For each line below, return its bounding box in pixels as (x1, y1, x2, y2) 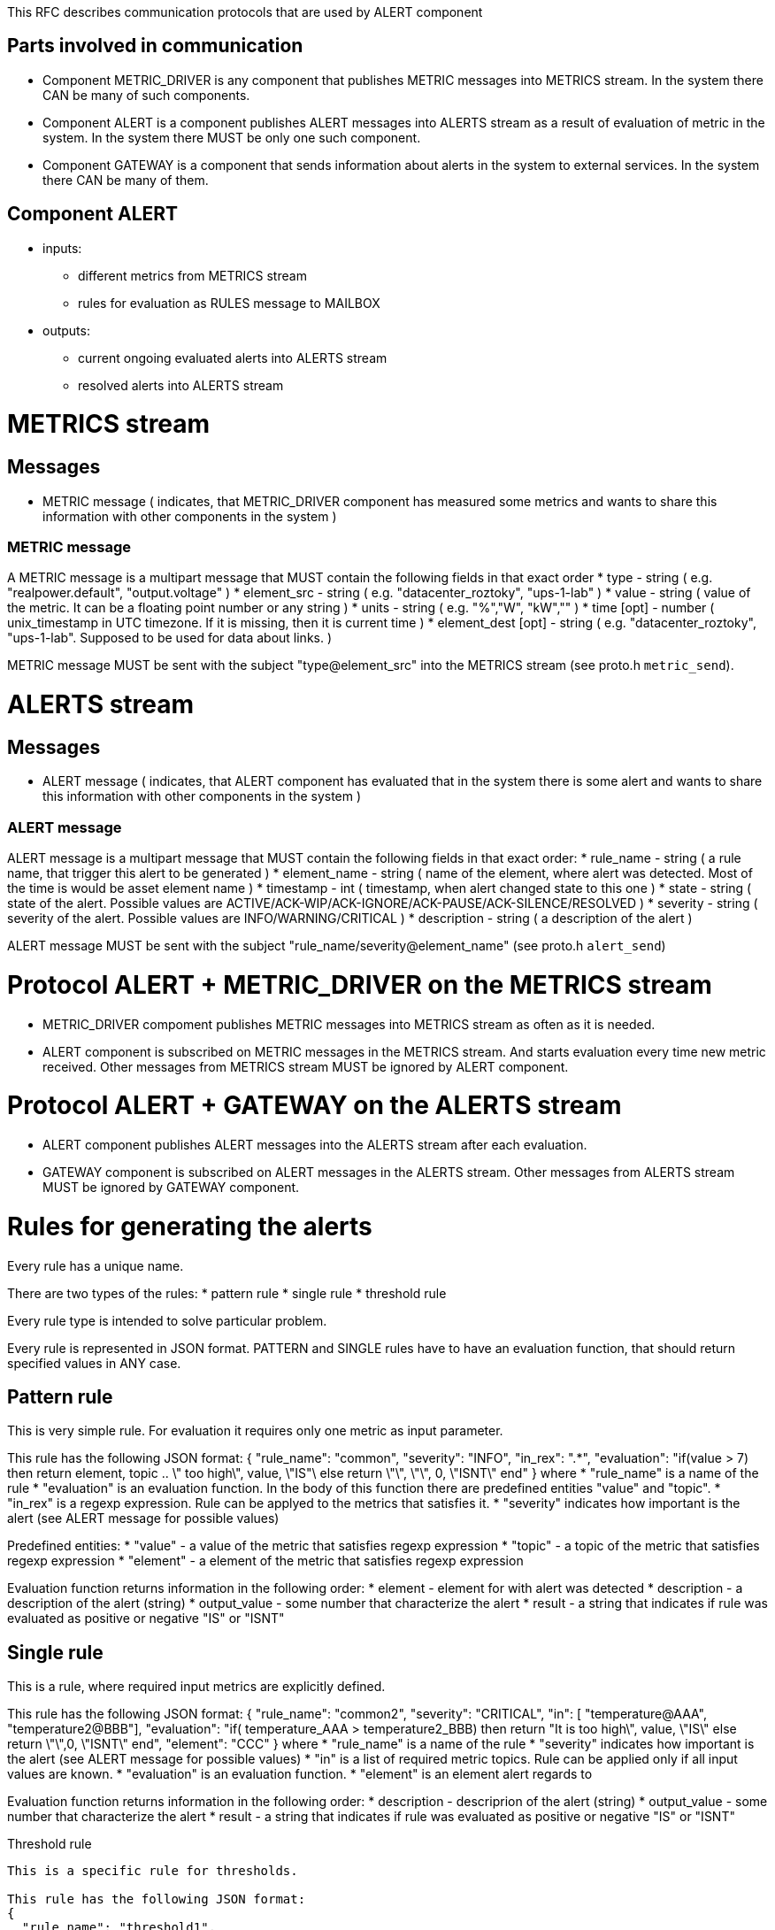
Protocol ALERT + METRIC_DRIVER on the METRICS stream (7, 969, 712, 1000)
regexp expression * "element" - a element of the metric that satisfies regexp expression (7, 1553, 524, 1569)
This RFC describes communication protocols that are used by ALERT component (7, 4, 483, 19)
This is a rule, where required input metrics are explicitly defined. (7, 1679, 386, 1695)
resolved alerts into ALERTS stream (78, 377, 284, 393)
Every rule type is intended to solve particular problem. (7, 1312, 327, 1328)
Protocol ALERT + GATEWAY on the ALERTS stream (7, 1090, 622, 1121)
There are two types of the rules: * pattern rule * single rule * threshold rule (7, 1285, 447, 1301)
